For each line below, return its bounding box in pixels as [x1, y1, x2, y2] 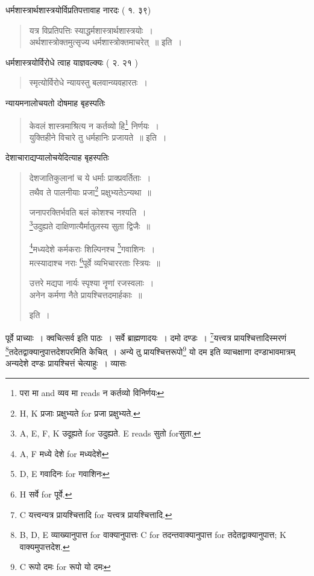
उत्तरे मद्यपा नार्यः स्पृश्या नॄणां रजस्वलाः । [29, 277, 154, 289]
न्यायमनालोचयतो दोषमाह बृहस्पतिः [5, 96, 105, 109]
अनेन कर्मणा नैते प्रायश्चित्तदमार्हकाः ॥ [29, 288, 142, 301]
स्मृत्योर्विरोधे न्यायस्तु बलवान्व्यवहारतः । [29, 76, 148, 89]
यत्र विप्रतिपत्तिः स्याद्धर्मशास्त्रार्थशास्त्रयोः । [29, 24, 153, 36]
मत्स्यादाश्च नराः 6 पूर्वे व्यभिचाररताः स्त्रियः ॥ [29, 254, 160, 269]
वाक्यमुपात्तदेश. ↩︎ [19, 540, 70, 552]
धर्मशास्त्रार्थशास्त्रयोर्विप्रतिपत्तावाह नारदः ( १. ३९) [5, 4, 151, 16]
